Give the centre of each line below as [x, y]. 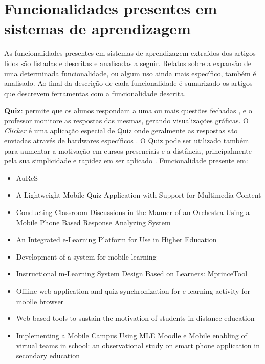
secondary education [48, 355]
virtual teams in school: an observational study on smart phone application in [138, 345]
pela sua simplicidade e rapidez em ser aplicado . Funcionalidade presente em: [126, 160]
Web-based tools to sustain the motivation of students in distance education [135, 318]
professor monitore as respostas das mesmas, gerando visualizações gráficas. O [126, 120]
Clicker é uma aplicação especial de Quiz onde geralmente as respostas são [121, 130]
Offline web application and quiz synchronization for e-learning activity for [133, 291]
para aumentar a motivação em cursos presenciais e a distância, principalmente [128, 150]
